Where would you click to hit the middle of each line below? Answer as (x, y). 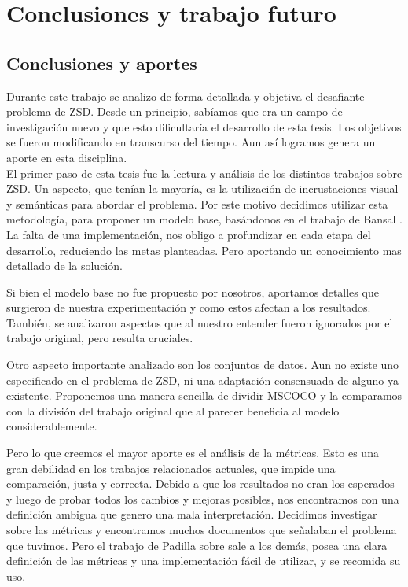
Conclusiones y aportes (102, 63)
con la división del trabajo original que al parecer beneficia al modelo (173, 410)
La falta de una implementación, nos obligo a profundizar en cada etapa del (189, 234)
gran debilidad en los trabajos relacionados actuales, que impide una (171, 468)
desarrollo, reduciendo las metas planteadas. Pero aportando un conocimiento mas (204, 250)
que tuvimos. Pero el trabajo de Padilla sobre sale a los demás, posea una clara (197, 545)
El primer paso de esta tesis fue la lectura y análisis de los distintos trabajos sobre (204, 173)
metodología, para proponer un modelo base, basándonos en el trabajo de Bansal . (204, 219)
